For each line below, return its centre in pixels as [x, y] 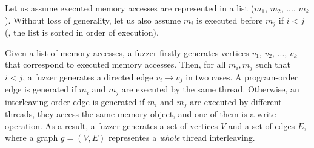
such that [273, 64]
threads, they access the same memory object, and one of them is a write [141, 114]
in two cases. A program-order [242, 76]
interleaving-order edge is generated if [75, 101]
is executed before [230, 20]
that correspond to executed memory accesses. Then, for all [115, 64]
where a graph [32, 137]
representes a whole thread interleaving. [182, 137]
